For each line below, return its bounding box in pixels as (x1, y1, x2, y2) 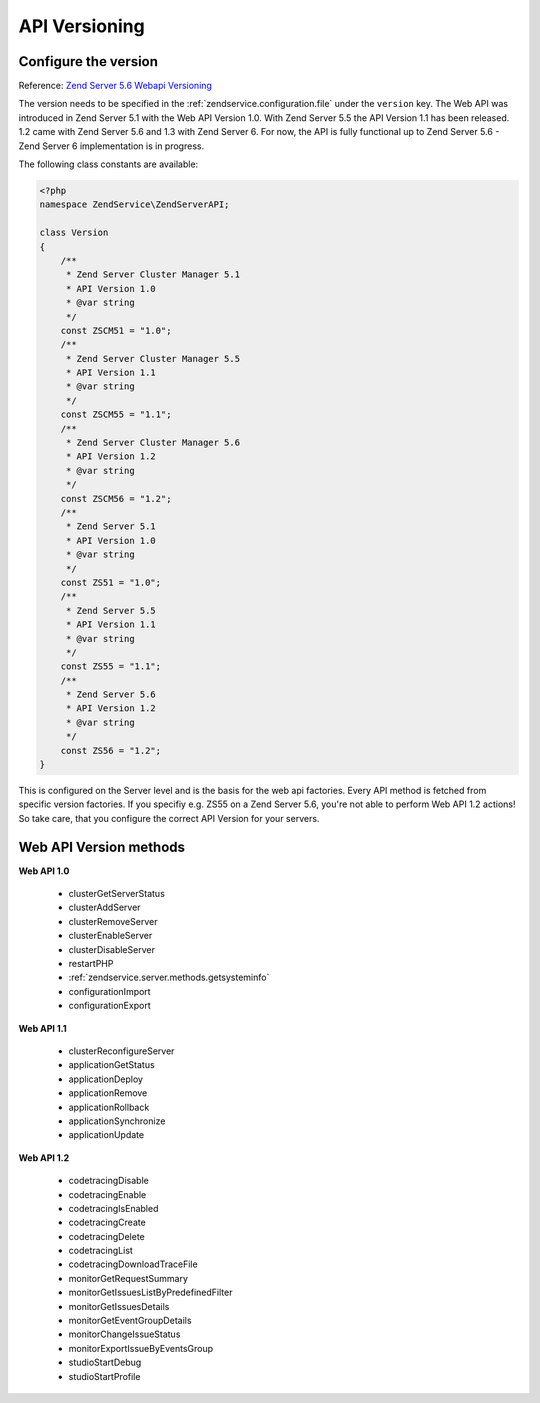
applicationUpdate (68, 1129, 145, 1141)
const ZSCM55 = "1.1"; (60, 409, 172, 420)
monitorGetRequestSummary (68, 1272, 189, 1284)
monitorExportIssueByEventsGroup (68, 1342, 214, 1354)
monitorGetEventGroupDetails (68, 1315, 192, 1327)
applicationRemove (68, 1087, 148, 1099)
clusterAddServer (68, 901, 141, 914)
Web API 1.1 (18, 1022, 67, 1034)
